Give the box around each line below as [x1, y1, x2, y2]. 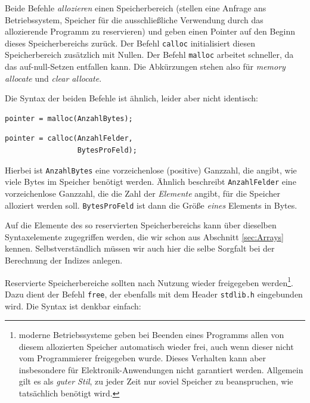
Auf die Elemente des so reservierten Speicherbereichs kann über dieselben [5, 219, 277, 231]
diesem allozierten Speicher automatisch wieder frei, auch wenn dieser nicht [18, 340, 294, 352]
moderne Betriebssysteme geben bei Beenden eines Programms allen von [18, 328, 284, 341]
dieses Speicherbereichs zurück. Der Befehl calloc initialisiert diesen [5, 36, 255, 49]
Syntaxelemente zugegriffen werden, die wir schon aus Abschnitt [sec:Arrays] [5, 230, 284, 243]
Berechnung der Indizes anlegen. [5, 254, 123, 266]
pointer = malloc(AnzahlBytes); [5, 114, 133, 123]
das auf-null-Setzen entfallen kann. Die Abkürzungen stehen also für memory [5, 60, 286, 73]
